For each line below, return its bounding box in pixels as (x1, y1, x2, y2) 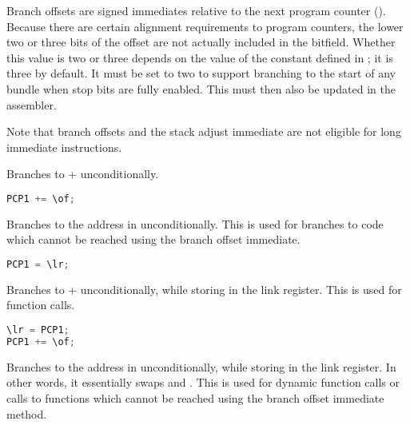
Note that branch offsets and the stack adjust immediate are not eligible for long (6, 123, 401, 140)
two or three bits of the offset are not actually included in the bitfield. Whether (6, 34, 396, 50)
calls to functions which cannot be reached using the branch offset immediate (6, 390, 384, 406)
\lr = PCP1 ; (6, 324, 70, 336)
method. (6, 405, 47, 422)
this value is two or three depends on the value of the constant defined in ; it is (6, 49, 393, 66)
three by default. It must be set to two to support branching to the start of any (6, 65, 396, 81)
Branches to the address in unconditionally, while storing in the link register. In (6, 358, 396, 375)
